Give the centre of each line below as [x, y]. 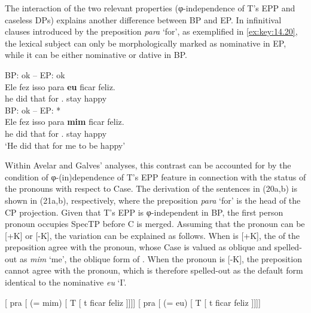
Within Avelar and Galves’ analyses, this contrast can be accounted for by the [148, 165]
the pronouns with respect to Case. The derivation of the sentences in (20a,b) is [151, 188]
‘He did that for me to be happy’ [65, 145]
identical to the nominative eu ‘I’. [66, 282]
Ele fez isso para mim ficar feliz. [65, 122]
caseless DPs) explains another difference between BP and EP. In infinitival [143, 19]
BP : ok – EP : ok [35, 74]
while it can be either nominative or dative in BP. [96, 55]
